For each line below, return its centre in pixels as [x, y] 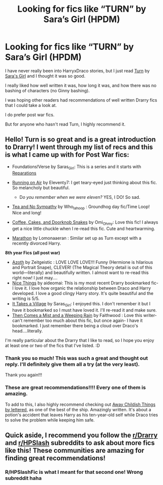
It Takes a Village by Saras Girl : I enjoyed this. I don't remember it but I [81, 304]
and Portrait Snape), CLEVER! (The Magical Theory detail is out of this [82, 268]
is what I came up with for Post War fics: [67, 155]
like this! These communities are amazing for [75, 450]
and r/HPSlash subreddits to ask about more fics [80, 443]
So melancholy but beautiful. [41, 188]
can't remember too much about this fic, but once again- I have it [77, 320]
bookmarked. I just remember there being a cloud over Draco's [75, 325]
